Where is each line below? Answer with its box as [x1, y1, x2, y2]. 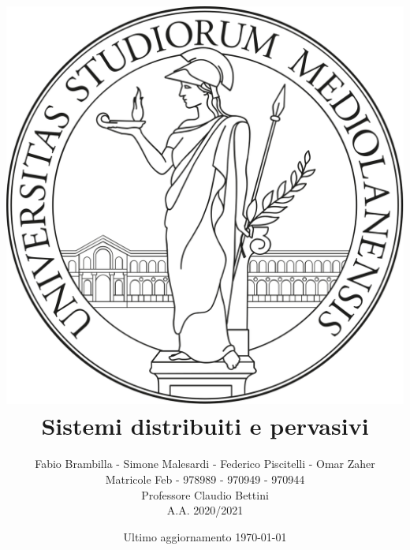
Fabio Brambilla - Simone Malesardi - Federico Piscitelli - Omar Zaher [35, 455, 375, 472]
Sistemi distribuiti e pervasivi [41, 410, 369, 442]
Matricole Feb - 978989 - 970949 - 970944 [105, 470, 305, 487]
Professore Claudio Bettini [141, 486, 269, 503]
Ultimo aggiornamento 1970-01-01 [123, 528, 287, 544]
